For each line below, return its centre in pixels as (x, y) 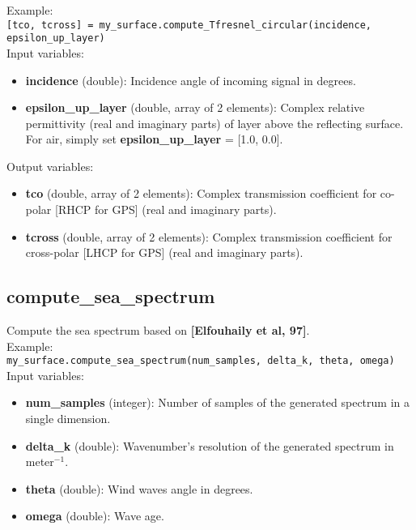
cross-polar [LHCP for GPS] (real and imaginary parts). (164, 252)
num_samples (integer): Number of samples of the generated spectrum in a (217, 402)
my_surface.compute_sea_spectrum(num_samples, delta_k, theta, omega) (201, 361)
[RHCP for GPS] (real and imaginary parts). (166, 209)
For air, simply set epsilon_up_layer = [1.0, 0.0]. (154, 139)
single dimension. (68, 419)
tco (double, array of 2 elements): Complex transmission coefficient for (201, 193)
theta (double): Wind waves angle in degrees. (139, 488)
